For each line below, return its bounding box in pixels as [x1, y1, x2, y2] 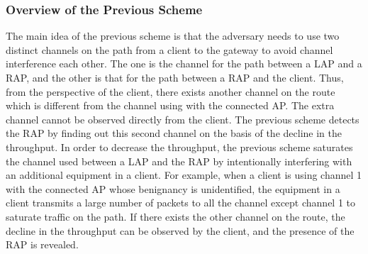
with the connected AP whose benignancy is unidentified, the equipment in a [6, 181, 340, 196]
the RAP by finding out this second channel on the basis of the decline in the [6, 126, 342, 140]
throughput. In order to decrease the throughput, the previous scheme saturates [6, 139, 353, 154]
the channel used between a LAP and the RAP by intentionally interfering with [6, 153, 352, 168]
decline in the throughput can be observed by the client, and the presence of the [6, 223, 355, 238]
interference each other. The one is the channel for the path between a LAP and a [6, 56, 362, 71]
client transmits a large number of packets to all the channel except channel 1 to [6, 195, 356, 210]
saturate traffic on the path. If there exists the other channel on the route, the [6, 209, 345, 223]
